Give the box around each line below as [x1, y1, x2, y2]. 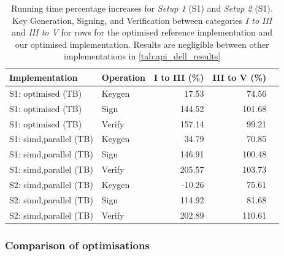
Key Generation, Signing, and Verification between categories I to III [12, 13, 272, 26]
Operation [101, 70, 145, 83]
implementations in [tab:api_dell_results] [64, 50, 221, 62]
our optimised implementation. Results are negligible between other [15, 37, 269, 50]
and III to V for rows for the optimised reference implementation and [12, 26, 273, 39]
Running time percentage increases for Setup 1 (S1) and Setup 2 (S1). [11, 2, 273, 14]
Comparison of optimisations [5, 237, 150, 252]
